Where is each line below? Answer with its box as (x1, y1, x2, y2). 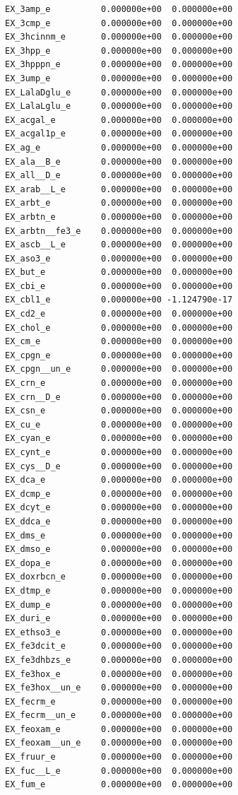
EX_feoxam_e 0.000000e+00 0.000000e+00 (5, 724, 233, 734)
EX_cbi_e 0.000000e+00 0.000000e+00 (5, 281, 233, 291)
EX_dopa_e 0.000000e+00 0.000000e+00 (5, 558, 233, 568)
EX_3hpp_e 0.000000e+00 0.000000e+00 (5, 45, 233, 56)
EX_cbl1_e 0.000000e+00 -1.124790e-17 (5, 295, 233, 305)
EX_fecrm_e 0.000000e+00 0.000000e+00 (5, 696, 233, 707)
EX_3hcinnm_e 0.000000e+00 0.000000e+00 (5, 32, 233, 42)
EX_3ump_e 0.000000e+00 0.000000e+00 (5, 73, 233, 83)
